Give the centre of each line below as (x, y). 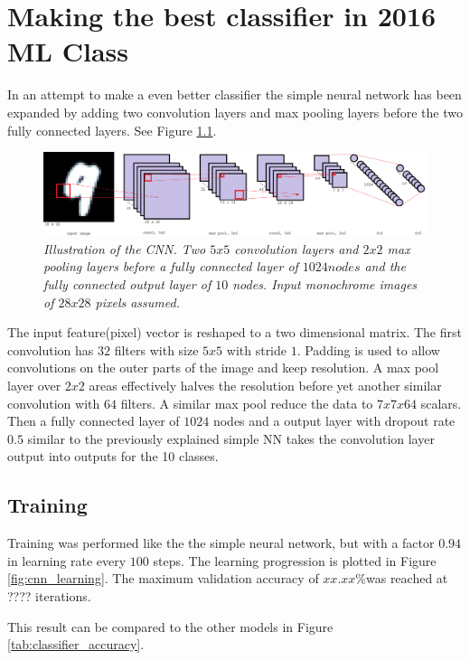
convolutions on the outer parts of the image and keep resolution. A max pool (223, 368)
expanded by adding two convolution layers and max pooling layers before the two (235, 112)
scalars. (441, 403)
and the (385, 266)
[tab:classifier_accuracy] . (76, 644)
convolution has (51, 349)
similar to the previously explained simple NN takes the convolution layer (231, 438)
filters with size (156, 349)
